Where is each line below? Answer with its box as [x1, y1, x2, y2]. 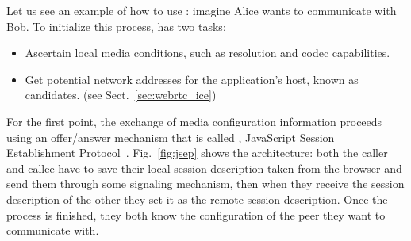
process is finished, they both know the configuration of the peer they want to [6, 206, 386, 223]
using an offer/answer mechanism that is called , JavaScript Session [6, 128, 335, 145]
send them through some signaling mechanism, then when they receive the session [6, 175, 405, 192]
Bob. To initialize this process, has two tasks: [6, 17, 226, 34]
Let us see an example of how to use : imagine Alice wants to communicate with [6, 2, 397, 18]
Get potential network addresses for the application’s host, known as [25, 71, 359, 87]
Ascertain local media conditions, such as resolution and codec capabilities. [25, 44, 390, 61]
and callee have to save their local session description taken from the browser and [6, 159, 402, 176]
